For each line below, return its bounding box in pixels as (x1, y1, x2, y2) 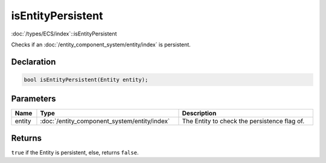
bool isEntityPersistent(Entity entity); (24, 76, 149, 83)
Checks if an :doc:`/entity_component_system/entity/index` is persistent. (11, 41, 191, 48)
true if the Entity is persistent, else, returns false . (11, 149, 139, 156)
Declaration (11, 57, 56, 67)
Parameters (11, 94, 56, 104)
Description (182, 109, 217, 117)
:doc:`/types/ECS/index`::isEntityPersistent (11, 30, 117, 37)
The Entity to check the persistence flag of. (182, 117, 305, 126)
